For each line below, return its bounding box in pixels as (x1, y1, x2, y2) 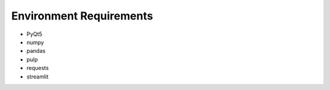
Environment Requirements (11, 9, 153, 22)
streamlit (26, 73, 49, 80)
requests (26, 64, 49, 72)
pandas (26, 47, 46, 55)
